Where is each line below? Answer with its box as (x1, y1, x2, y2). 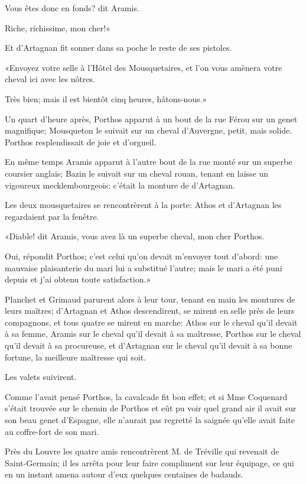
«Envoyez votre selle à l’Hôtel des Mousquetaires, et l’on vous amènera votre (5, 61, 282, 73)
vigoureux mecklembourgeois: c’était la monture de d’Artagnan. (5, 178, 235, 191)
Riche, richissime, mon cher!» (5, 21, 110, 34)
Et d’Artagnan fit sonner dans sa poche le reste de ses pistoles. (5, 41, 232, 54)
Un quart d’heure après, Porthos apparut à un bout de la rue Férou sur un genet (5, 112, 298, 125)
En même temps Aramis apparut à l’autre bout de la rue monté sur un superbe (5, 155, 292, 168)
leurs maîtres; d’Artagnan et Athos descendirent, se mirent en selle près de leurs (5, 304, 295, 317)
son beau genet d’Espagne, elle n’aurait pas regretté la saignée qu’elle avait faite (5, 414, 295, 426)
